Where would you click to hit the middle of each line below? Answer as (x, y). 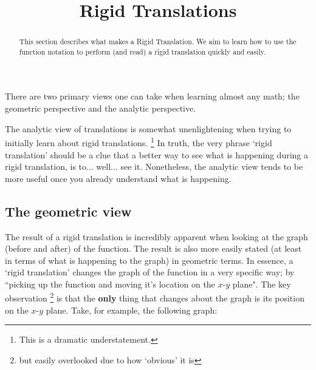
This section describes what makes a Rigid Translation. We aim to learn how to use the (158, 42)
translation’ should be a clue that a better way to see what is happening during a (156, 154)
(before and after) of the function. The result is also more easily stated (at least (153, 248)
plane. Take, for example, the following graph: (132, 310)
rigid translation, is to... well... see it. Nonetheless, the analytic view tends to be (154, 166)
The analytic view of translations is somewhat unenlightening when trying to (148, 128)
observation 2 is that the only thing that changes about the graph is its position (155, 297)
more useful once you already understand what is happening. (118, 178)
